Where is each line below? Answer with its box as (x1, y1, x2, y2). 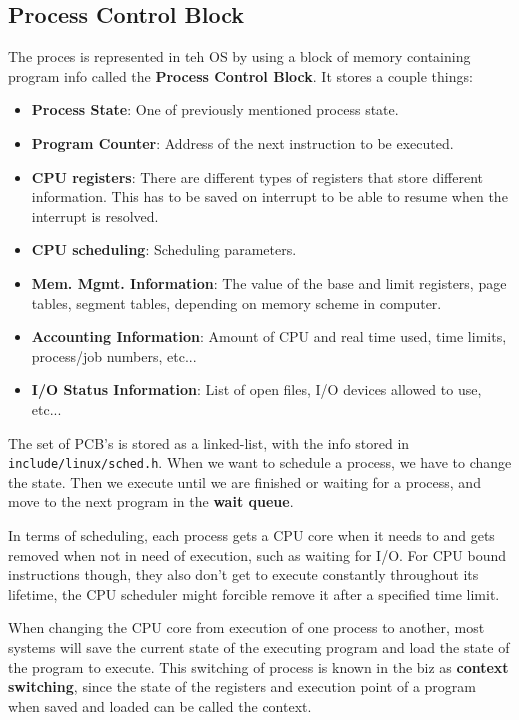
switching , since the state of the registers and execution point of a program (8, 676, 476, 697)
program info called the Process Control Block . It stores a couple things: (8, 65, 473, 86)
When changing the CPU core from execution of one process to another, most (8, 617, 485, 638)
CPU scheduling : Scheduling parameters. (31, 239, 297, 260)
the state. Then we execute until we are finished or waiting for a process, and (8, 471, 481, 492)
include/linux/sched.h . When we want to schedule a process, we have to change (8, 452, 512, 473)
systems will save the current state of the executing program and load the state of (8, 636, 510, 657)
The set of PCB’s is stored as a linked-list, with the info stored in (8, 432, 410, 453)
